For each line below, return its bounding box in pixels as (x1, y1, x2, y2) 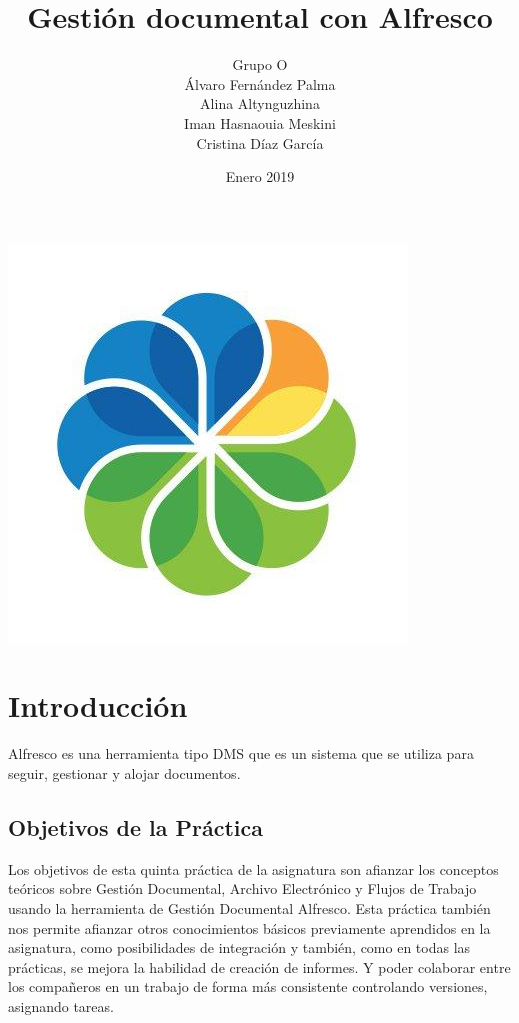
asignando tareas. (8, 995, 114, 1016)
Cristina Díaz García (196, 132, 324, 153)
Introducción (8, 685, 188, 726)
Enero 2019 (225, 166, 295, 187)
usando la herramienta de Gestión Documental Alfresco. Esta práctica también (8, 897, 491, 918)
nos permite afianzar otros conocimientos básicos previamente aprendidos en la (8, 917, 491, 938)
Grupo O (232, 54, 288, 75)
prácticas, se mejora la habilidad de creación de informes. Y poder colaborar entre (8, 956, 511, 977)
